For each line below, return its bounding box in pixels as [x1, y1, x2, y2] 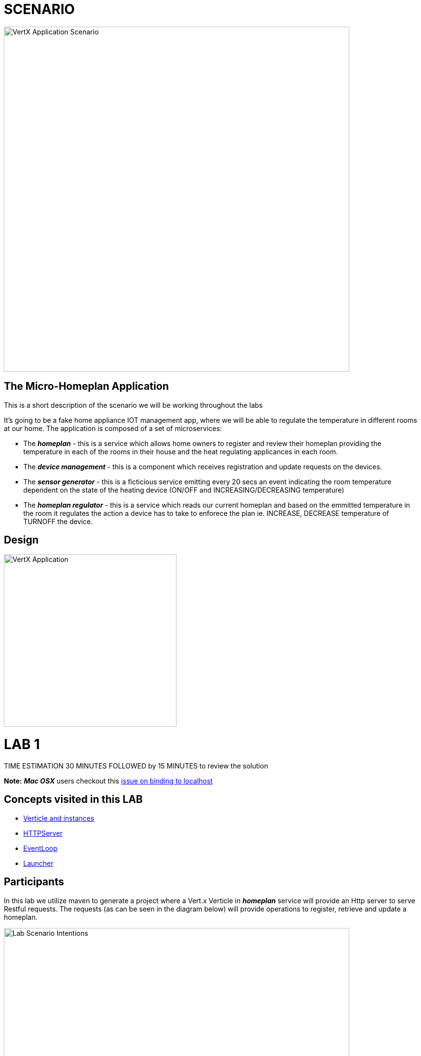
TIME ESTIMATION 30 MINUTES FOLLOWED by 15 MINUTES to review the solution [4, 761, 268, 770]
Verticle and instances [23, 814, 95, 822]
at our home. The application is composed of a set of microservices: [4, 424, 222, 432]
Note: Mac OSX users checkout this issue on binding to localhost [4, 776, 213, 785]
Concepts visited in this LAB [4, 793, 143, 806]
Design [4, 534, 39, 546]
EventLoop [23, 844, 58, 852]
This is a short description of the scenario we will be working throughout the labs [4, 400, 263, 409]
